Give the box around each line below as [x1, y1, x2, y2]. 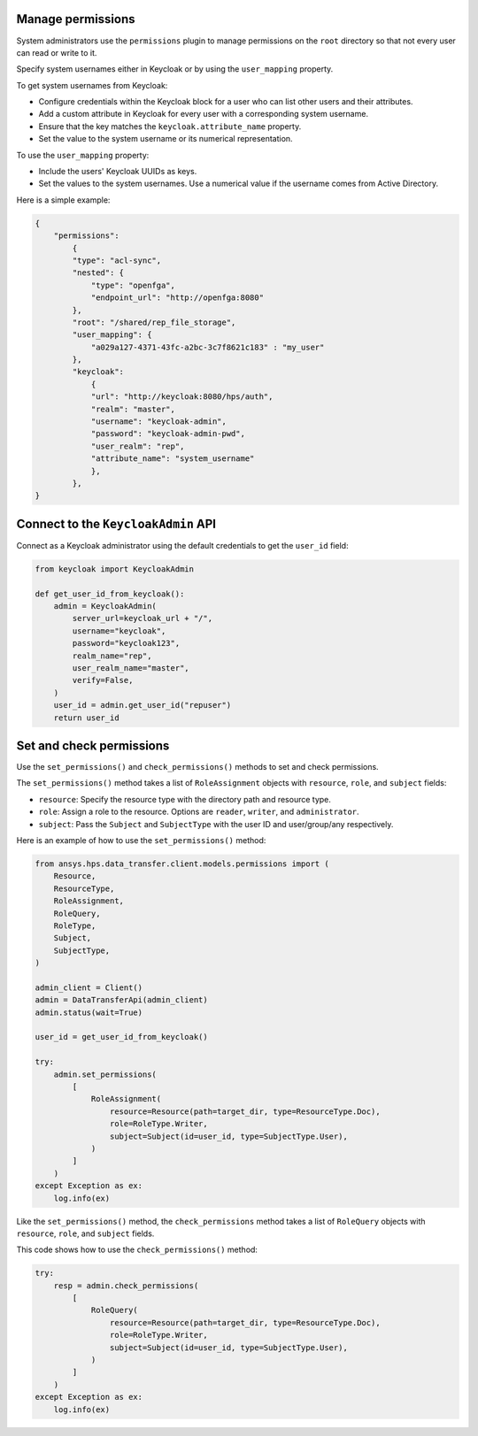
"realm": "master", [90, 403, 176, 414]
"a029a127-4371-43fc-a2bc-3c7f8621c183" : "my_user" [90, 342, 325, 352]
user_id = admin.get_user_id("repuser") [53, 700, 232, 710]
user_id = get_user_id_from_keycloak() [35, 1032, 208, 1042]
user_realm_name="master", [72, 664, 189, 672]
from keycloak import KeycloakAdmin [35, 564, 195, 574]
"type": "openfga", [90, 280, 176, 290]
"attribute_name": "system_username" [90, 454, 255, 464]
